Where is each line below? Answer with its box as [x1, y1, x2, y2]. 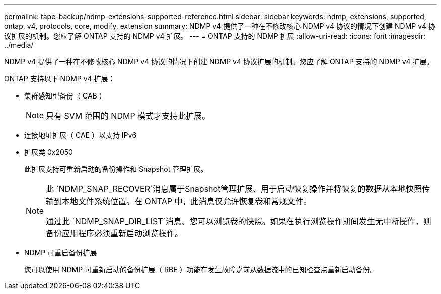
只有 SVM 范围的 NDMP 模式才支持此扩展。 [46, 111, 210, 121]
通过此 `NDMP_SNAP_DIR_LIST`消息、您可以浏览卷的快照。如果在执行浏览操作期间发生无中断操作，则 [46, 216, 431, 226]
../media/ [4, 41, 34, 49]
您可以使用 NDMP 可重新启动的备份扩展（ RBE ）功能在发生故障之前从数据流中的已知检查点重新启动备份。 [24, 265, 377, 274]
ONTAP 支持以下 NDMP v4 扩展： [4, 74, 115, 83]
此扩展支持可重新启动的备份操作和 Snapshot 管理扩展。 [24, 165, 208, 173]
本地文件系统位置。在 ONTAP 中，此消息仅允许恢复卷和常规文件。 [62, 196, 312, 206]
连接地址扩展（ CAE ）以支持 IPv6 [24, 131, 137, 139]
